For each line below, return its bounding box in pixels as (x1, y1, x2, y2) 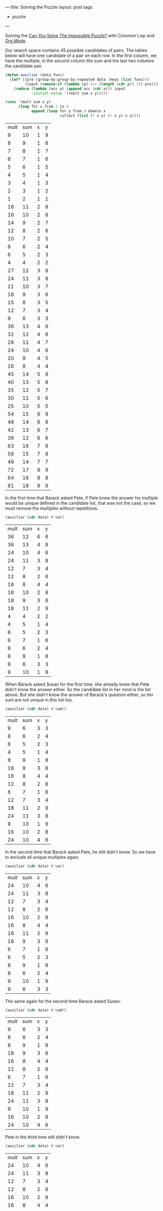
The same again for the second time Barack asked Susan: (5, 998, 121, 1004)
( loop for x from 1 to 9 (18, 104, 69, 109)
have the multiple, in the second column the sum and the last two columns (5, 58, 155, 63)
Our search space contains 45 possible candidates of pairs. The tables (5, 48, 147, 53)
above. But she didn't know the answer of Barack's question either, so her (5, 692, 154, 697)
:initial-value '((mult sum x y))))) (31, 91, 108, 96)
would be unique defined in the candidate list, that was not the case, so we (5, 500, 156, 506)
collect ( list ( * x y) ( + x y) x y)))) (59, 113, 141, 118)
